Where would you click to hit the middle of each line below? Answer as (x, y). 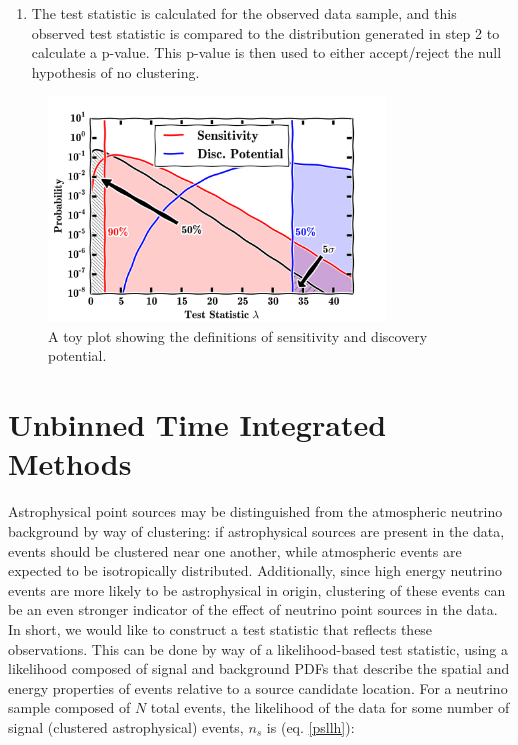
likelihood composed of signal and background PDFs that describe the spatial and (259, 668)
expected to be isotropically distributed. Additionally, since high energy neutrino (255, 570)
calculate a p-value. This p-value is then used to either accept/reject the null (266, 52)
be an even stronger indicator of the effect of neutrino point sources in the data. (253, 609)
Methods (70, 463)
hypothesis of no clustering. (115, 71)
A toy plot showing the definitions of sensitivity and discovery (238, 335)
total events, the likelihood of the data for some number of (330, 707)
